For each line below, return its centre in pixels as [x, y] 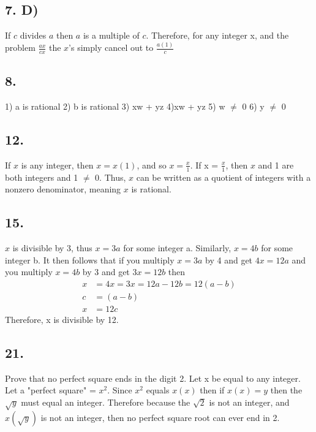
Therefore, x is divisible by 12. [62, 320]
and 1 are [276, 165]
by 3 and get [106, 272]
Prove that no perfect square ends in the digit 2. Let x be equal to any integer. [153, 378]
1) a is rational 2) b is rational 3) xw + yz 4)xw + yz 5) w [115, 106]
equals [158, 390]
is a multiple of [111, 35]
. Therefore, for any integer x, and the [217, 35]
